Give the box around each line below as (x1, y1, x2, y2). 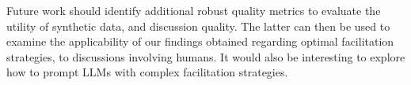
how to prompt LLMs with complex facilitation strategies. (6, 64, 288, 80)
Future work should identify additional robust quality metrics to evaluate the (6, 2, 381, 18)
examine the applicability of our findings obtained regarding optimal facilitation (6, 33, 394, 50)
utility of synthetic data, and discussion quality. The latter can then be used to (6, 17, 390, 34)
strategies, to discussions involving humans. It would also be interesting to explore (6, 48, 405, 65)
